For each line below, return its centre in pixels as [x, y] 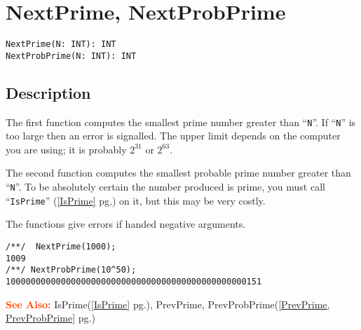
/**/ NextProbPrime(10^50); [71, 270]
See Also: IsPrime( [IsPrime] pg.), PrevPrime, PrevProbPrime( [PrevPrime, [168, 304]
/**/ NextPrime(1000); [61, 246]
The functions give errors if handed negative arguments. [126, 224]
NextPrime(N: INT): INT [61, 44]
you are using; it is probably [66, 149]
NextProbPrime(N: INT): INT [71, 56]
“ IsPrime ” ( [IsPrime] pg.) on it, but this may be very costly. [136, 200]
